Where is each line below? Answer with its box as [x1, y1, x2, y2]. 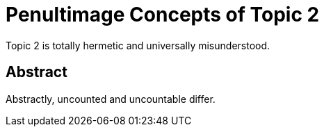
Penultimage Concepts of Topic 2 [6, 3, 320, 26]
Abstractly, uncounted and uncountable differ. [6, 92, 216, 105]
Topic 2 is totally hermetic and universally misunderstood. [6, 39, 270, 51]
